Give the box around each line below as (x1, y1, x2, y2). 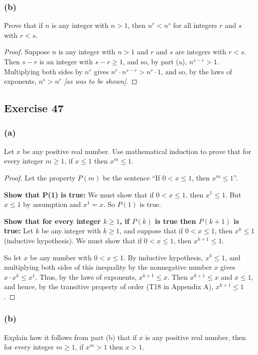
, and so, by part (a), (123, 56, 187, 66)
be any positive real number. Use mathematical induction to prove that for (22, 146, 252, 156)
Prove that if (4, 20, 43, 30)
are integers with (175, 46, 227, 57)
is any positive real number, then (145, 332, 246, 342)
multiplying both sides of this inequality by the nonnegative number (4, 262, 212, 272)
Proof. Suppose (4, 46, 50, 57)
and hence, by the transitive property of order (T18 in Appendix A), (4, 281, 214, 292)
